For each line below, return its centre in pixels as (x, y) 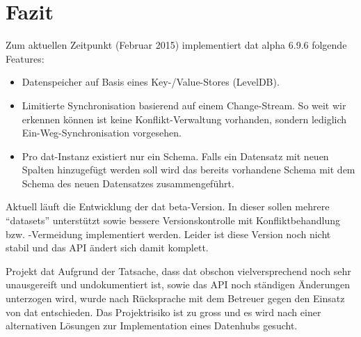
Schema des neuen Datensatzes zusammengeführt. (128, 183)
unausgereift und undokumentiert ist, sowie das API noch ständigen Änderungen (178, 284)
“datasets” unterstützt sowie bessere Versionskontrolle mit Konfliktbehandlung (173, 220)
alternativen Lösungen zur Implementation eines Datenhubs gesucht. (152, 326)
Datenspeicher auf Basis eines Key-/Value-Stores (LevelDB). (151, 82)
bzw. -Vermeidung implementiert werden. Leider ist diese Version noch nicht (168, 234)
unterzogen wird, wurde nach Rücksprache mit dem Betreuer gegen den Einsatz (175, 298)
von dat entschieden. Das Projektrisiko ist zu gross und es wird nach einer (163, 312)
